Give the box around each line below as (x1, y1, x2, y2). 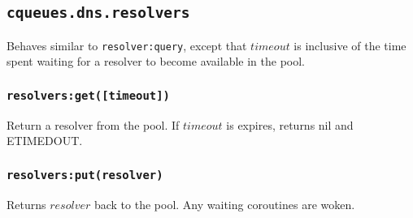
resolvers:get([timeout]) (7, 88, 170, 102)
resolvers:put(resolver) (7, 168, 163, 182)
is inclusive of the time (293, 36, 406, 53)
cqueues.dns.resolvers (7, 4, 190, 22)
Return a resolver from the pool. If (7, 116, 180, 133)
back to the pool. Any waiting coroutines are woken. (93, 195, 355, 212)
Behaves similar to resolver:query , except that (7, 36, 247, 53)
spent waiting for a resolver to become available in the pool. (7, 53, 305, 70)
